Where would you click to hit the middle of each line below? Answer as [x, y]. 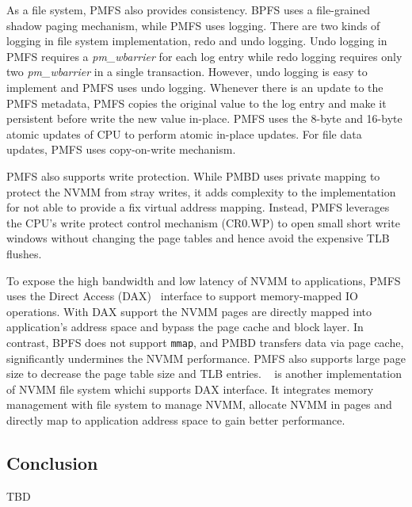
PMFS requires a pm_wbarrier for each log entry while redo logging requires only [204, 56]
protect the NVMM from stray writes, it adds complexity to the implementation [201, 191]
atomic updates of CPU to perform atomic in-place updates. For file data [184, 133]
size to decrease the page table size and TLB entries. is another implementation [204, 374]
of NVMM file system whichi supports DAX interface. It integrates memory [190, 389]
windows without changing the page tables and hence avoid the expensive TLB [198, 238]
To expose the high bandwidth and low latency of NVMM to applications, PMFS [204, 280]
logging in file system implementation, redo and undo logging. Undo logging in [197, 41]
